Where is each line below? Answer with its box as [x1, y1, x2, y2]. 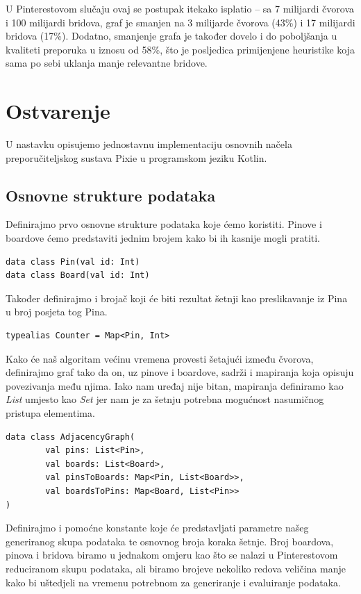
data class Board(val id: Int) [6, 270, 150, 281]
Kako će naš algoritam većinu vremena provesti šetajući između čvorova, [6, 351, 314, 365]
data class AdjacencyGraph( [6, 431, 135, 442]
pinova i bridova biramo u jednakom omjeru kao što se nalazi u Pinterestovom [6, 547, 338, 562]
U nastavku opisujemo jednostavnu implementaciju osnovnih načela [6, 137, 292, 151]
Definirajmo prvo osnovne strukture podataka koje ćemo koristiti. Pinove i [6, 217, 322, 231]
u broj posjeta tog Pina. [6, 304, 108, 319]
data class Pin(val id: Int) [6, 256, 140, 267]
